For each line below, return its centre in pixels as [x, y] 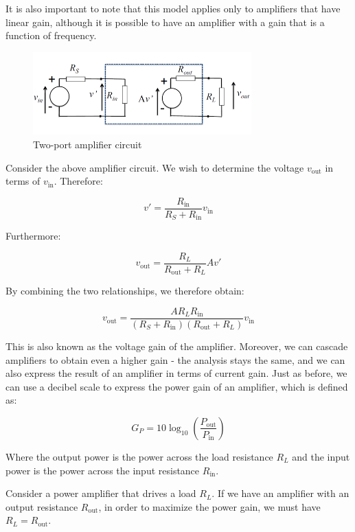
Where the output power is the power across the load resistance [139, 456]
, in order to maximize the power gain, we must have [209, 506]
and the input [321, 456]
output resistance [42, 506]
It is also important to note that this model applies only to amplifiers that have [173, 8]
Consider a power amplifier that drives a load [101, 493]
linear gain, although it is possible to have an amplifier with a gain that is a [165, 22]
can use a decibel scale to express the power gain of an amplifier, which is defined [177, 386]
